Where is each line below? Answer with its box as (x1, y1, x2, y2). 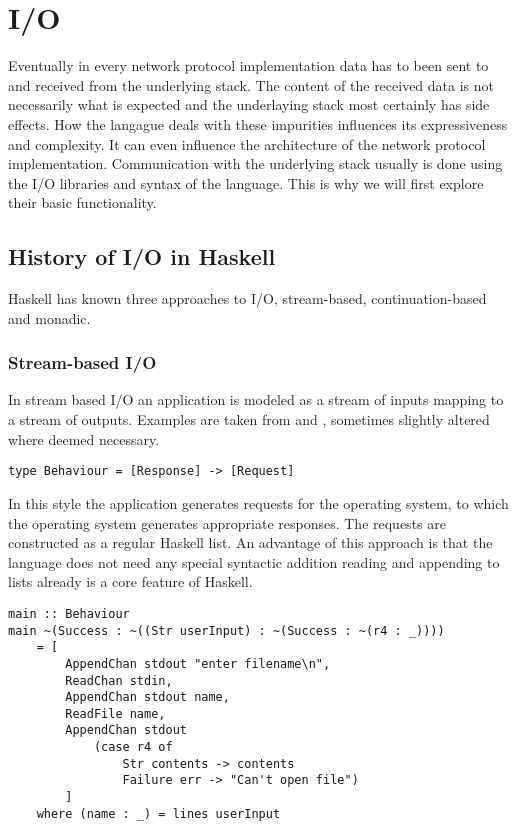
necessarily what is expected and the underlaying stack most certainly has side (8, 94, 490, 115)
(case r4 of (93, 740, 173, 755)
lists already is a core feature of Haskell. (8, 571, 253, 592)
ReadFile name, (65, 706, 166, 721)
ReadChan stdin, (65, 673, 173, 688)
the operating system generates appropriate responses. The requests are (8, 512, 446, 533)
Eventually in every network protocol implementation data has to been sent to (8, 55, 489, 76)
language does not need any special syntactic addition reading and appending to (8, 551, 500, 572)
